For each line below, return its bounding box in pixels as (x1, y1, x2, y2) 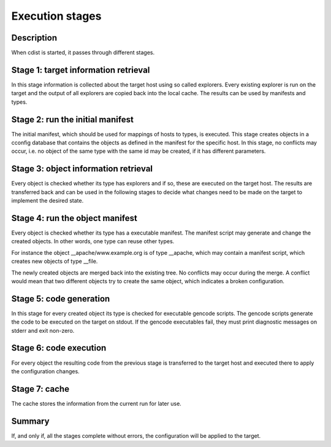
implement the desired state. (11, 197, 84, 204)
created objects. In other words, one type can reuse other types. (11, 238, 175, 245)
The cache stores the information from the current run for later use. (11, 400, 182, 407)
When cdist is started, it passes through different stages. (11, 49, 155, 56)
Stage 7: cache (11, 384, 70, 394)
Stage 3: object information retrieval (11, 163, 153, 174)
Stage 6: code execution (11, 343, 107, 353)
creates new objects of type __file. (11, 258, 98, 265)
